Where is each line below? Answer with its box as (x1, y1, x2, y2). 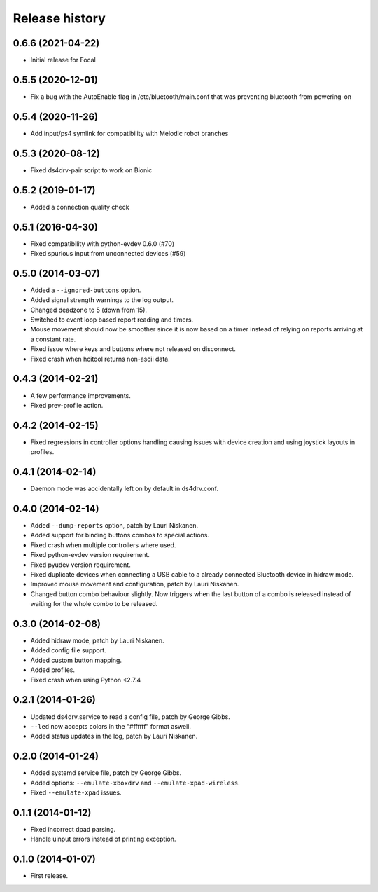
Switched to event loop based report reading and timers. (30, 315, 194, 324)
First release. (30, 872, 69, 880)
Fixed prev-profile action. (30, 401, 104, 409)
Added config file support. (30, 646, 106, 654)
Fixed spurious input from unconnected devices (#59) (30, 249, 186, 257)
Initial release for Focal (30, 56, 96, 64)
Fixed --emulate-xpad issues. (30, 788, 122, 797)
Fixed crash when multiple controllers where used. (30, 540, 176, 549)
